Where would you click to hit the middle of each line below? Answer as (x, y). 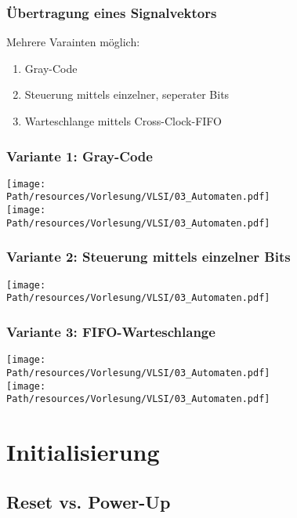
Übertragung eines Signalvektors (112, 12)
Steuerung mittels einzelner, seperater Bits (127, 94)
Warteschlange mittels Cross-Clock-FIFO (123, 121)
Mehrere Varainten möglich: (73, 42)
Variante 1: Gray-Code (80, 156)
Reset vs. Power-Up (89, 501)
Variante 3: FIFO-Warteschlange (111, 331)
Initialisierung (83, 451)
